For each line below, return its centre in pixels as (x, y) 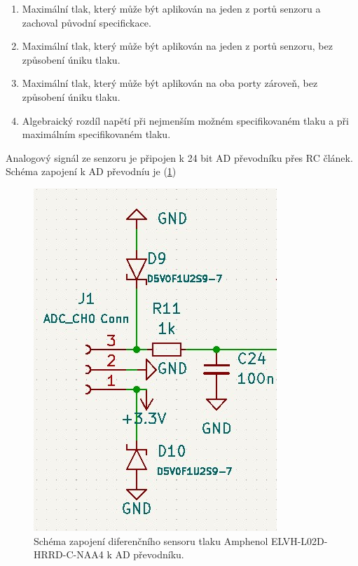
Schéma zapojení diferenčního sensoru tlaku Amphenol (151, 540)
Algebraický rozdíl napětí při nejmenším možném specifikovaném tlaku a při (185, 120)
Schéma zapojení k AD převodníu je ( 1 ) (91, 171)
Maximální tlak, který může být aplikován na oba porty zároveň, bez (170, 83)
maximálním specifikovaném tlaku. (96, 134)
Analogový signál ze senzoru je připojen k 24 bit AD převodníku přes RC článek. (179, 157)
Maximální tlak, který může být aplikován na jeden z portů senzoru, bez (177, 46)
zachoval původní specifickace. (87, 22)
